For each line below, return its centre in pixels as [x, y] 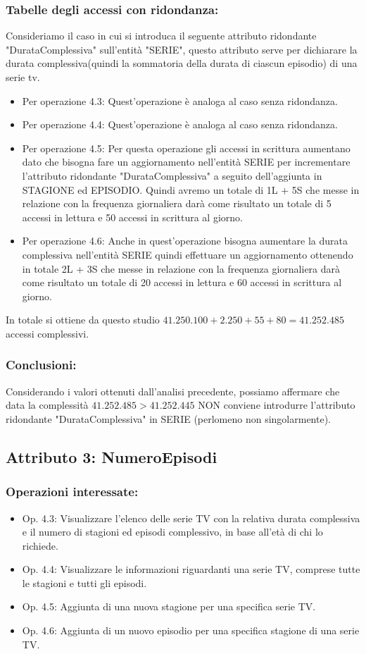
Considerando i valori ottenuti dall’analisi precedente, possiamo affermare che [173, 391]
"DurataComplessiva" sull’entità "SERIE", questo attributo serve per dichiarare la [182, 49]
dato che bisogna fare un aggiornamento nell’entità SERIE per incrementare [186, 162]
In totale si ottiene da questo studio [83, 320]
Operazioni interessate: [72, 492]
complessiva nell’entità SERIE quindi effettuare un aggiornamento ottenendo [188, 254]
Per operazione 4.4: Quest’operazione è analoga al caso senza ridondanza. [180, 124]
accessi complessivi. [48, 333]
